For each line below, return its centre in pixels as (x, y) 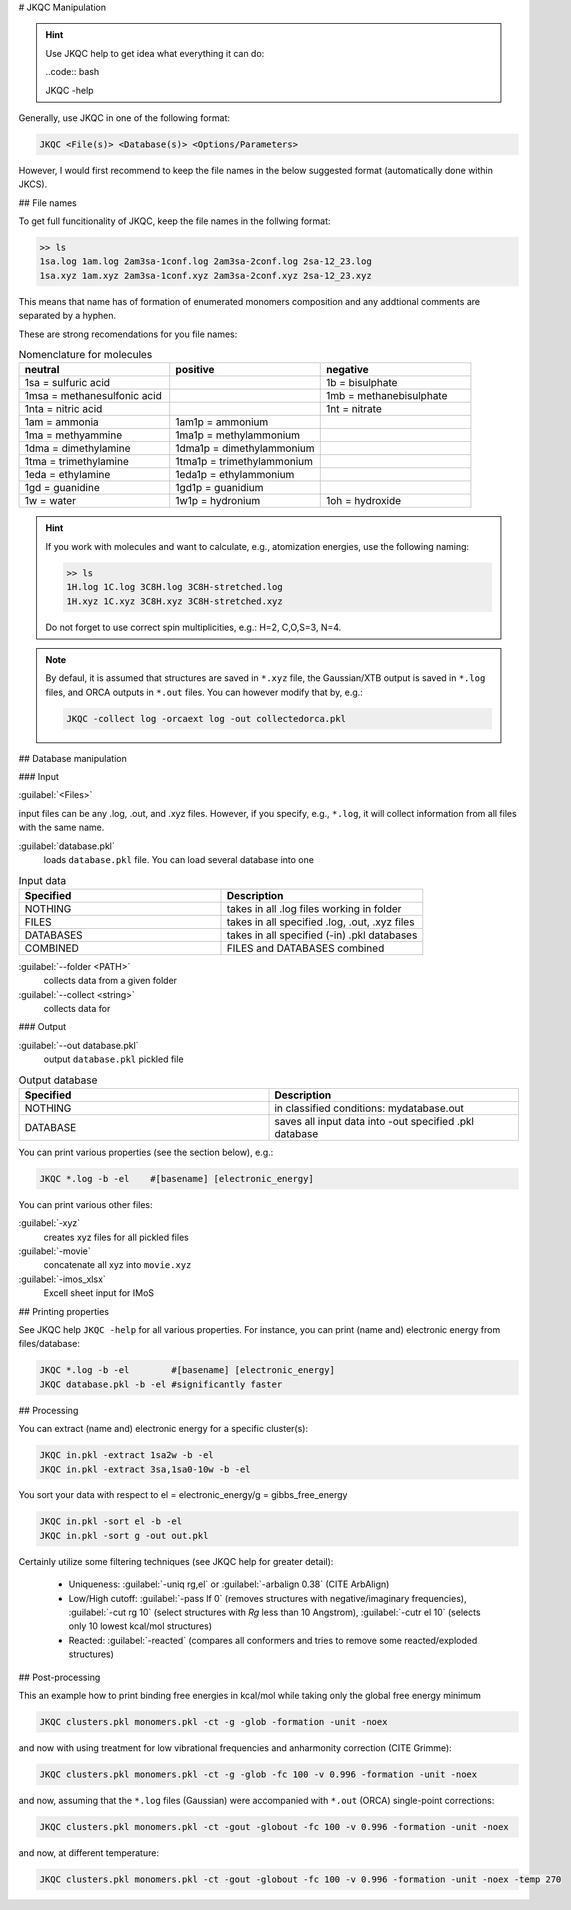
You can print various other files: (86, 1204)
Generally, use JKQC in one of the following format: (124, 117)
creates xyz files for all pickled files (116, 1237)
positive (195, 370)
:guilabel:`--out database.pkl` (78, 1045)
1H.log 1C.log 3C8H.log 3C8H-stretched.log (175, 587)
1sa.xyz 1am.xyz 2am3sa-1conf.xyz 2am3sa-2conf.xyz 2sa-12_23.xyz (205, 275)
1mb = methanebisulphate (386, 396)
